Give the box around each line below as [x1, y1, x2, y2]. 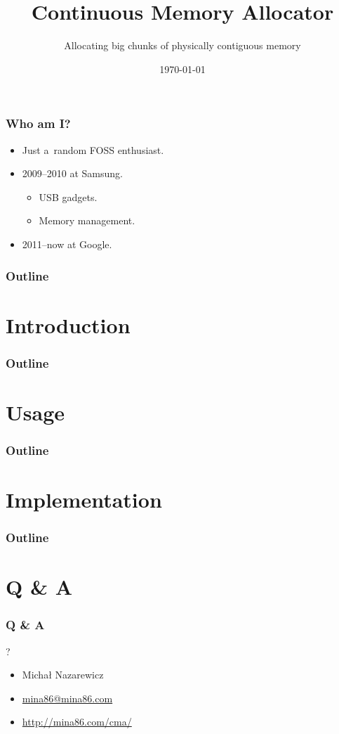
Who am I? [6, 115, 71, 132]
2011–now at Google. [22, 236, 112, 251]
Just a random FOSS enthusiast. [22, 142, 164, 157]
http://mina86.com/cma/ [22, 714, 132, 729]
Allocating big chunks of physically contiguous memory [64, 38, 301, 53]
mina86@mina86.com [22, 690, 113, 705]
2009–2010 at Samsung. [22, 166, 123, 181]
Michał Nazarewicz [22, 667, 104, 682]
